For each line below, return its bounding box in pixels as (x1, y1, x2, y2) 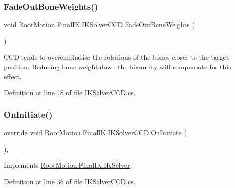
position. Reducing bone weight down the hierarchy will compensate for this (4, 62, 231, 71)
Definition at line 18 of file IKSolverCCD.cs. (4, 87, 136, 98)
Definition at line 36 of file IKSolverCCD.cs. (4, 176, 136, 186)
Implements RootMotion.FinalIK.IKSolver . (4, 160, 132, 170)
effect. (4, 71, 22, 81)
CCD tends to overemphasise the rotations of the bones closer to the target (4, 52, 229, 62)
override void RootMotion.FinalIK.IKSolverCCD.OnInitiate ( (4, 127, 187, 137)
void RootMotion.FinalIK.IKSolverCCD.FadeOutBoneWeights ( (4, 19, 195, 30)
